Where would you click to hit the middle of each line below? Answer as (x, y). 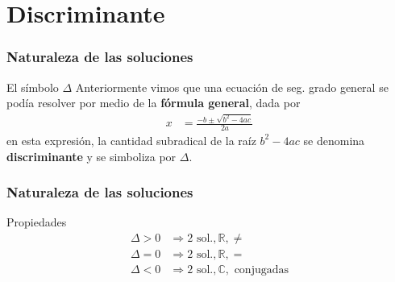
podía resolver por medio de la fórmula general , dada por (154, 103)
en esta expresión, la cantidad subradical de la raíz (131, 140)
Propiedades (37, 222)
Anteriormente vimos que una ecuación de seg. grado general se (232, 87)
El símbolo (33, 87)
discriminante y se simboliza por (91, 156)
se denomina (334, 140)
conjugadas (262, 270)
